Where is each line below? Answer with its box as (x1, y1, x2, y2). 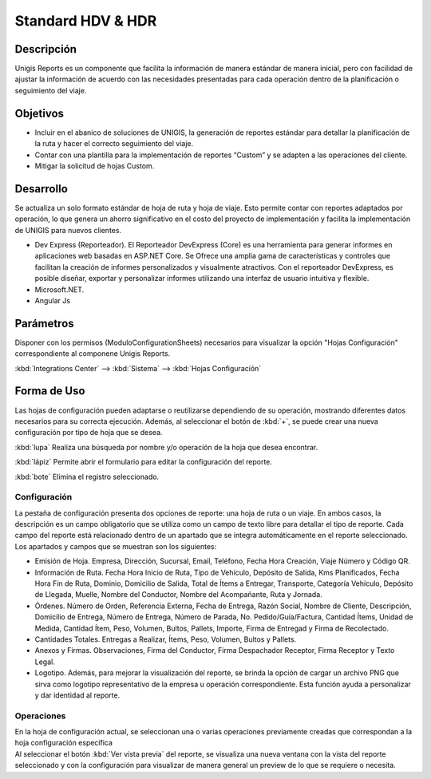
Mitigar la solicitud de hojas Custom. (34, 160, 155, 171)
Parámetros (14, 316, 75, 330)
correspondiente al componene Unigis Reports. (14, 349, 171, 358)
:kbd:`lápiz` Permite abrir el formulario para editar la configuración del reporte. (14, 457, 273, 467)
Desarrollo (14, 182, 68, 196)
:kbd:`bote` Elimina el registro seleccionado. (14, 472, 160, 481)
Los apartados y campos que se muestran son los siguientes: (14, 541, 217, 551)
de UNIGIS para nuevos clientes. (14, 225, 122, 235)
